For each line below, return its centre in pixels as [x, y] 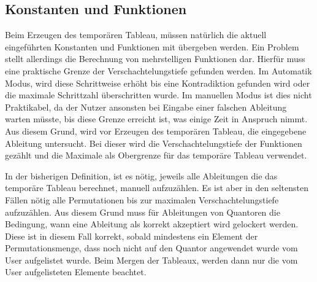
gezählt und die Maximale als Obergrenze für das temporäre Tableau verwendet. [156, 155]
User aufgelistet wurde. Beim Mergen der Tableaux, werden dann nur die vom [151, 260]
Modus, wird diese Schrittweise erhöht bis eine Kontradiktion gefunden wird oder [158, 83]
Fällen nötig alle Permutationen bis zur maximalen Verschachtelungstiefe [142, 199]
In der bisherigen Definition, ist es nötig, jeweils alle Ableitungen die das [141, 175]
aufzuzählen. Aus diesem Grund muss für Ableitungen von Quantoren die [143, 212]
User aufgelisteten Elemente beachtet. [76, 272]
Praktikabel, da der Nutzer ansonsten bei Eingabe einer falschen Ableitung [146, 107]
